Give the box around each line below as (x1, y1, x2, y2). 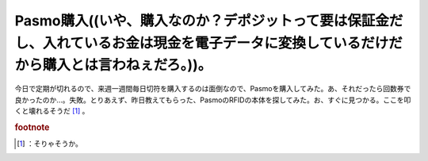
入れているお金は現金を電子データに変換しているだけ (42, 34, 389, 52)
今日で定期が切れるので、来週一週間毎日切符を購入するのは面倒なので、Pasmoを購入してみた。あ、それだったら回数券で (14, 84, 411, 94)
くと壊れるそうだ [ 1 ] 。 (14, 105, 90, 115)
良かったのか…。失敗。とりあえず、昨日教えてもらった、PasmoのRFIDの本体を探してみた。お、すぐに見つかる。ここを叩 (14, 95, 411, 105)
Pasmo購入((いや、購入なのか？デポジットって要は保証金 (14, 12, 390, 29)
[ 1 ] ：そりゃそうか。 (17, 139, 83, 148)
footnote (14, 121, 50, 132)
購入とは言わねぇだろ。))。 (42, 56, 212, 75)
